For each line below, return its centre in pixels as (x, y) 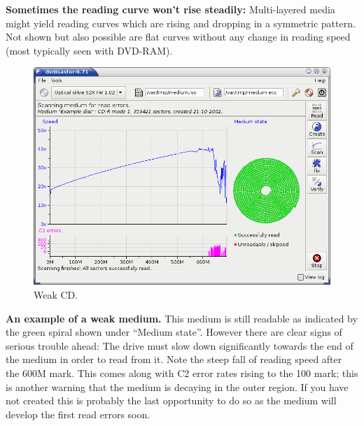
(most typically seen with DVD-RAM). (89, 50)
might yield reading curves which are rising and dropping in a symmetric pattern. (181, 23)
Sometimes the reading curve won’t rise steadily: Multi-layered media (170, 9)
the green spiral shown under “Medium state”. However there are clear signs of (174, 332)
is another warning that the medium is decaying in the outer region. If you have (177, 386)
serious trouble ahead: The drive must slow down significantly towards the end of (180, 345)
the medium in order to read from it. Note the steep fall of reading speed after (174, 359)
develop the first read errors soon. (78, 414)
